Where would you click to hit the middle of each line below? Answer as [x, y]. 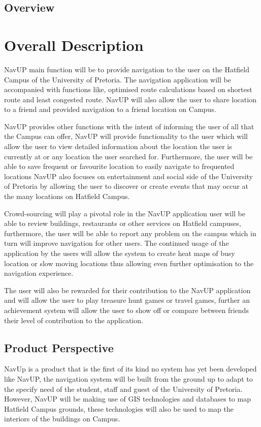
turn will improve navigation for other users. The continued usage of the [117, 243]
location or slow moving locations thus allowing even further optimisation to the [129, 263]
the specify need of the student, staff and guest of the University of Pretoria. [123, 389]
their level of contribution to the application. [74, 320]
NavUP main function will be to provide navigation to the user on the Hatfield [127, 69]
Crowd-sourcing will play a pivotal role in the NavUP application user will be [125, 213]
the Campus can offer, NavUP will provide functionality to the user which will [126, 136]
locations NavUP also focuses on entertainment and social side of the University [129, 176]
